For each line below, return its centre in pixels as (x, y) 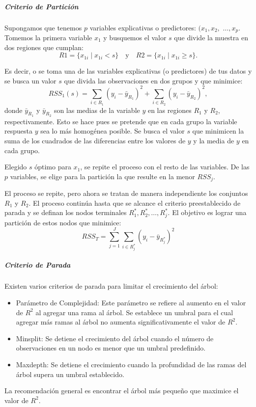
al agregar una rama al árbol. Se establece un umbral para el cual (134, 312)
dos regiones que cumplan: (44, 47)
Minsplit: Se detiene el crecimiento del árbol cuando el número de (115, 338)
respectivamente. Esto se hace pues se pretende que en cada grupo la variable (121, 121)
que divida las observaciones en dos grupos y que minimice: (153, 80)
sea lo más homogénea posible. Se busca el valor (113, 131)
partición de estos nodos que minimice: (63, 222)
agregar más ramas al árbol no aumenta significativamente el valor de (121, 322)
